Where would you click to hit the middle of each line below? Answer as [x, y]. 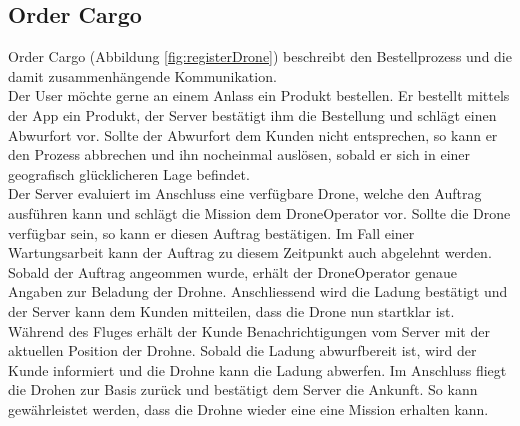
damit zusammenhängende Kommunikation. [142, 75]
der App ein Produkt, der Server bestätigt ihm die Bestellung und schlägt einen [252, 114]
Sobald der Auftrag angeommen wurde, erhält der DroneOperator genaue [232, 271]
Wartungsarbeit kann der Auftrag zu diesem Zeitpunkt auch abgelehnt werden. [250, 252]
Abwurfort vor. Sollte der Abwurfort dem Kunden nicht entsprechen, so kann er [253, 134]
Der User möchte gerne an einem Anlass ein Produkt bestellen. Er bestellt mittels [259, 95]
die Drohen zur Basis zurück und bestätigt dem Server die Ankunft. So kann [243, 389]
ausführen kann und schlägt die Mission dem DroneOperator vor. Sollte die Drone [259, 212]
